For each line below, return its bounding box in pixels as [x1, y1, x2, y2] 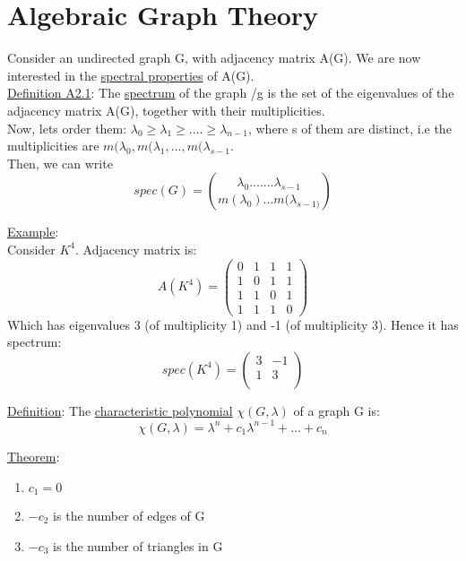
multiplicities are [7, 136, 99, 155]
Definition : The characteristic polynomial [7, 401, 233, 419]
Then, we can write [7, 153, 113, 172]
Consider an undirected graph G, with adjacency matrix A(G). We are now [7, 48, 421, 67]
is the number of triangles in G [53, 536, 223, 555]
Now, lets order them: [7, 118, 127, 137]
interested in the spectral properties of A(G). [7, 65, 255, 84]
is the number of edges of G [53, 505, 205, 524]
